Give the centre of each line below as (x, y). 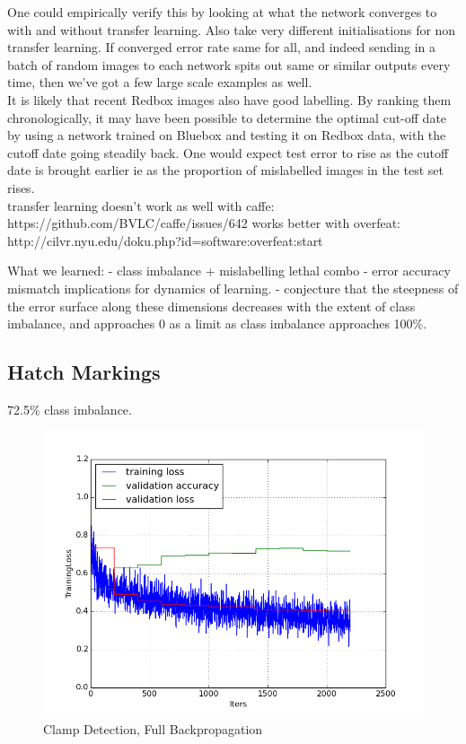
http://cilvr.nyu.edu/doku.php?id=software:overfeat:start (165, 240)
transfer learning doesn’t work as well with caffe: (141, 205)
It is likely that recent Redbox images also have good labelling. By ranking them (229, 99)
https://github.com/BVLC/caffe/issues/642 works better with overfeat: (204, 223)
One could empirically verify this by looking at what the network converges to (222, 12)
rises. (21, 187)
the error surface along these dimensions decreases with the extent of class (211, 306)
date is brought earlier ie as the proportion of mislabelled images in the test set (225, 170)
